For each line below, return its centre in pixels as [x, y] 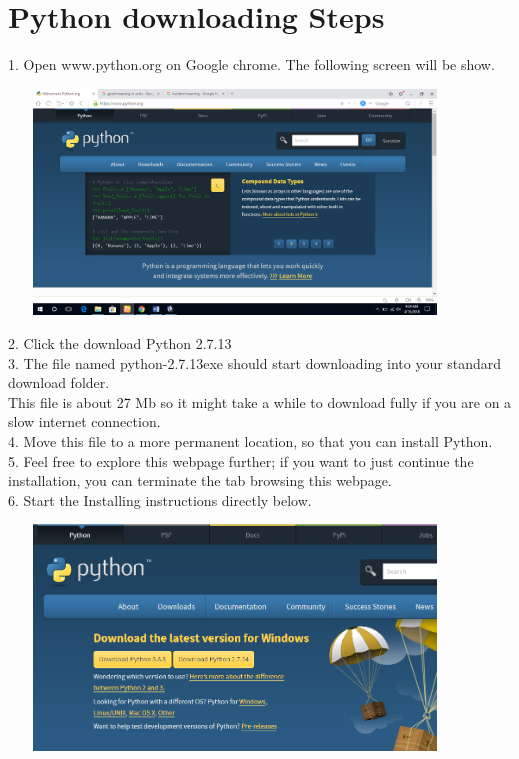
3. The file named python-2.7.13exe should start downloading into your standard [255, 362]
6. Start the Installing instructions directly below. [160, 499]
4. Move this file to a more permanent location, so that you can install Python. [250, 441]
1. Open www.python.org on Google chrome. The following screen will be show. [251, 64]
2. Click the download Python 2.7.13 [120, 343]
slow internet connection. [84, 421]
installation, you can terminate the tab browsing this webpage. [200, 480]
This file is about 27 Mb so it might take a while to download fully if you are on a [260, 401]
